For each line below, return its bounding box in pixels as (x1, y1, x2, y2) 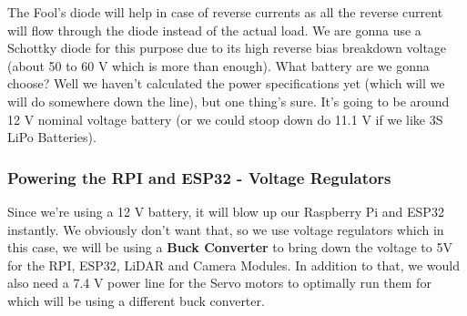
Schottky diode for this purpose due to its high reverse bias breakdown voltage (7, 38, 447, 57)
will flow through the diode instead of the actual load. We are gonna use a (7, 20, 421, 39)
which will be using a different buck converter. (7, 291, 265, 310)
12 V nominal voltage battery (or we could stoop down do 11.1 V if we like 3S (7, 109, 443, 128)
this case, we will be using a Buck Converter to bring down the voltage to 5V (7, 238, 452, 257)
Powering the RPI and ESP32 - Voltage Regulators (7, 166, 391, 189)
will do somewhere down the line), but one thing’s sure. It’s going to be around (7, 91, 450, 110)
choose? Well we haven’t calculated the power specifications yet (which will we (7, 74, 445, 93)
